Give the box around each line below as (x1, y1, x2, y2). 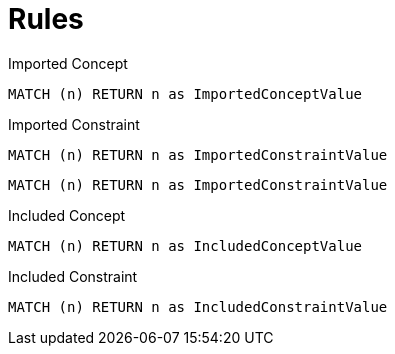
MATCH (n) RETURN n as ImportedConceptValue (8, 85, 363, 102)
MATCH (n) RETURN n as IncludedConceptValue (8, 237, 363, 254)
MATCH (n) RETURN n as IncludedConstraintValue (8, 298, 388, 315)
